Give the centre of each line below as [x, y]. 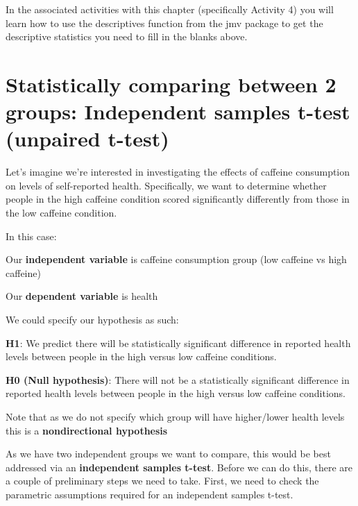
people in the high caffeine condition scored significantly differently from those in [178, 199]
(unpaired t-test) [87, 138]
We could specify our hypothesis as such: [92, 320]
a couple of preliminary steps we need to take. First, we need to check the [162, 481]
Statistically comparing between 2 [171, 84]
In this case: [31, 236]
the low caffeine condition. [61, 213]
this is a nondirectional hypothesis [87, 430]
